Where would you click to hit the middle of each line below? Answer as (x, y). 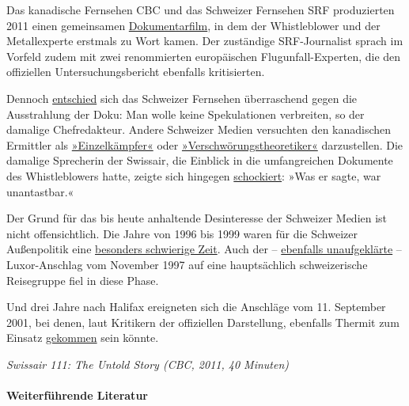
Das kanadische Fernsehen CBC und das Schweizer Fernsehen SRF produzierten (201, 9)
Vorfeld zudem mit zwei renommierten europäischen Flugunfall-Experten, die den (204, 56)
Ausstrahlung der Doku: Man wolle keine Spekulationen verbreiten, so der (186, 114)
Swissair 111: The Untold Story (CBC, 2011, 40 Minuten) (148, 364)
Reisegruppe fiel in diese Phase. (83, 280)
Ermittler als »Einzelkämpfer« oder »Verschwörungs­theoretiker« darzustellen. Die (205, 144)
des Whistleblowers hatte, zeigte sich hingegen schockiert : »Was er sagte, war (194, 175)
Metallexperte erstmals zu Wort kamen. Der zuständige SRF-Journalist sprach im (205, 41)
